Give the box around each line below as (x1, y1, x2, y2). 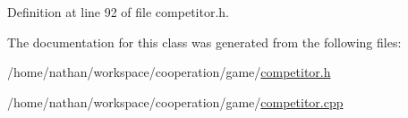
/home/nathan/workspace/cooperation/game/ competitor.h (7, 63, 331, 81)
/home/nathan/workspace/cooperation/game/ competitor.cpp (7, 92, 344, 111)
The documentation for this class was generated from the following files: (7, 32, 402, 51)
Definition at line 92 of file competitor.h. (7, 3, 229, 21)
